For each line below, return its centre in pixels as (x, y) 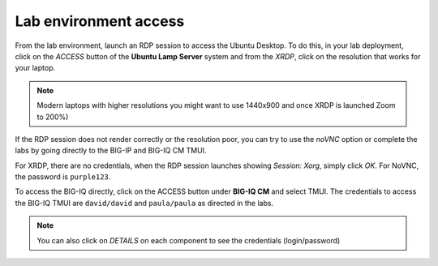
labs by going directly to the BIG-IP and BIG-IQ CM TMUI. (111, 151)
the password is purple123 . (63, 177)
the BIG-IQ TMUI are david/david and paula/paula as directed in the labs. (144, 203)
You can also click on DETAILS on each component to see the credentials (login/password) (189, 240)
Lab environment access (100, 21)
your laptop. (35, 68)
